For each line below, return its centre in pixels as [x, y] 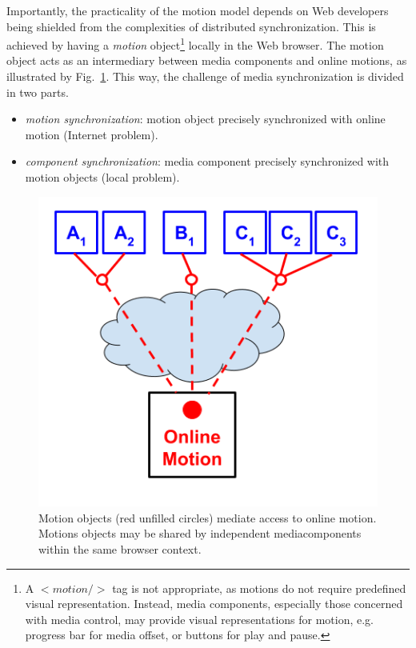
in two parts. [38, 92]
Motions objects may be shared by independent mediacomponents [200, 533]
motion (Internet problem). [92, 134]
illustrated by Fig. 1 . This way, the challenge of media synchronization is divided [205, 76]
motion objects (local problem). [102, 177]
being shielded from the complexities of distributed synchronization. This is [191, 26]
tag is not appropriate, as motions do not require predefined [259, 588]
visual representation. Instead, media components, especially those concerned [214, 604]
